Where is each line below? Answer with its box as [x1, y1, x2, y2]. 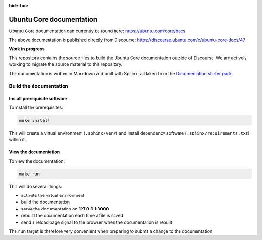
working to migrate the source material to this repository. [9, 61, 123, 67]
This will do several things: [9, 183, 63, 189]
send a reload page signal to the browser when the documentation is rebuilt [21, 219, 172, 225]
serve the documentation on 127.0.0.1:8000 [21, 206, 109, 211]
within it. [9, 137, 26, 143]
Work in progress [9, 46, 45, 52]
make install [19, 118, 50, 123]
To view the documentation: [9, 158, 65, 164]
